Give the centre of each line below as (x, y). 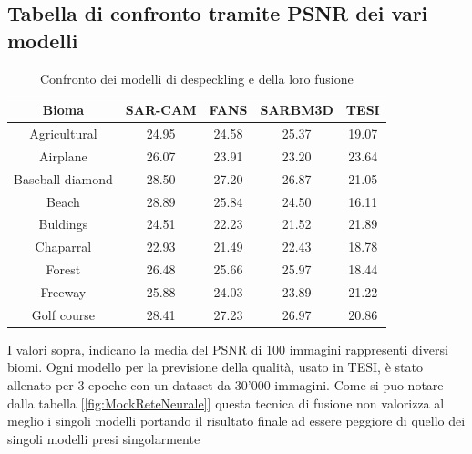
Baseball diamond (63, 178)
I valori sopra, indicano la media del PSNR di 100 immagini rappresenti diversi (228, 349)
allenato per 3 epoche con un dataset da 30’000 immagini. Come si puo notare (226, 385)
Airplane (63, 155)
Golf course (63, 314)
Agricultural (63, 134)
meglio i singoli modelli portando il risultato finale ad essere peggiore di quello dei (236, 421)
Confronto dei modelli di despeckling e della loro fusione (197, 78)
